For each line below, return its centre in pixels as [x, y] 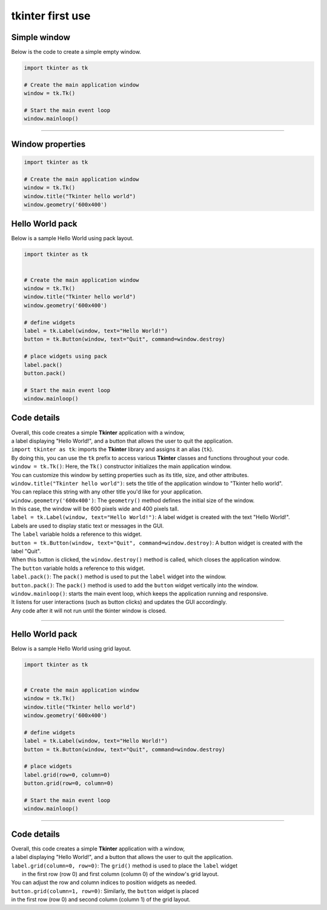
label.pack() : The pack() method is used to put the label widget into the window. [119, 577]
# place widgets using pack [65, 356]
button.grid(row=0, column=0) [69, 783]
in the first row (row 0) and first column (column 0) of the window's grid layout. [121, 874]
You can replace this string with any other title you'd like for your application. [107, 492]
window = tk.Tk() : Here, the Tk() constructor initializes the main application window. [121, 466]
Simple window [41, 37]
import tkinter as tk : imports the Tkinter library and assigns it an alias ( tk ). [112, 449]
